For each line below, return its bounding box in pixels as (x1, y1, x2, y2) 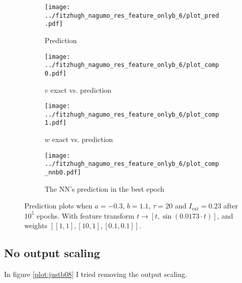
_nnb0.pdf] (45, 169, 81, 176)
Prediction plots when (24, 200, 93, 211)
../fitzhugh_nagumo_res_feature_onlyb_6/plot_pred (45, 12, 219, 19)
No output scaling (4, 245, 100, 261)
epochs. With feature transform (37, 210, 134, 221)
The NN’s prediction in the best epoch (45, 183, 164, 194)
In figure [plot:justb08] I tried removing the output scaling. (4, 269, 187, 279)
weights (24, 220, 48, 231)
